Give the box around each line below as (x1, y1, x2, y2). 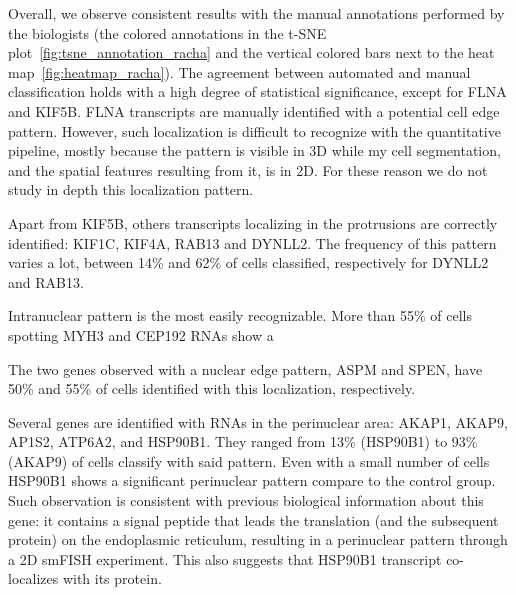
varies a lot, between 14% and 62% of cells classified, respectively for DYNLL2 (8, 252, 489, 273)
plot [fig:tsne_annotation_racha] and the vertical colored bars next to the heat (8, 42, 495, 63)
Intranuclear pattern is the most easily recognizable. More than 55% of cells (8, 305, 473, 326)
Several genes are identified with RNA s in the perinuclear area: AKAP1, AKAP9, (8, 411, 508, 432)
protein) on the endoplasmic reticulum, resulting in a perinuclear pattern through (8, 529, 508, 550)
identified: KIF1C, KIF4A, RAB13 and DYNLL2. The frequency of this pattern (8, 232, 497, 253)
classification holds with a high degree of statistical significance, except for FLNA (8, 81, 507, 102)
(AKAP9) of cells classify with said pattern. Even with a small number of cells (8, 450, 490, 471)
